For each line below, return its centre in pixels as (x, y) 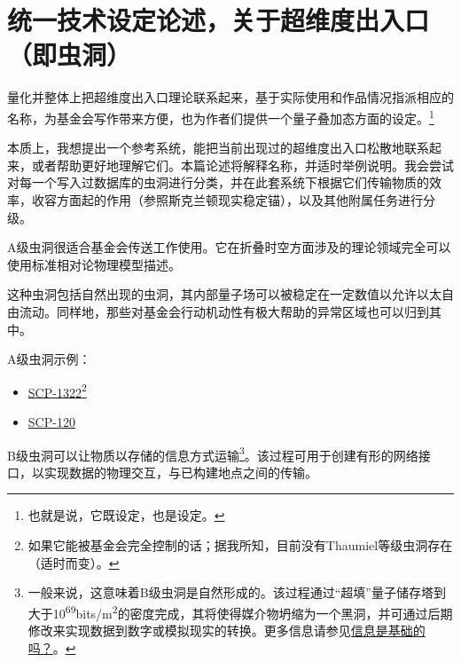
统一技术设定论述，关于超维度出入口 (219, 20)
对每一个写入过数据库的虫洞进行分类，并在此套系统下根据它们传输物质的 (218, 182)
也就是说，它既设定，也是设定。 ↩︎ (126, 515)
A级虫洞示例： (49, 359)
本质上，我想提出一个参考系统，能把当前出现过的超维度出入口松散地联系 (218, 148)
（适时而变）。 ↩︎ (74, 562)
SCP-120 (51, 421)
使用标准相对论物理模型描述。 (94, 264)
